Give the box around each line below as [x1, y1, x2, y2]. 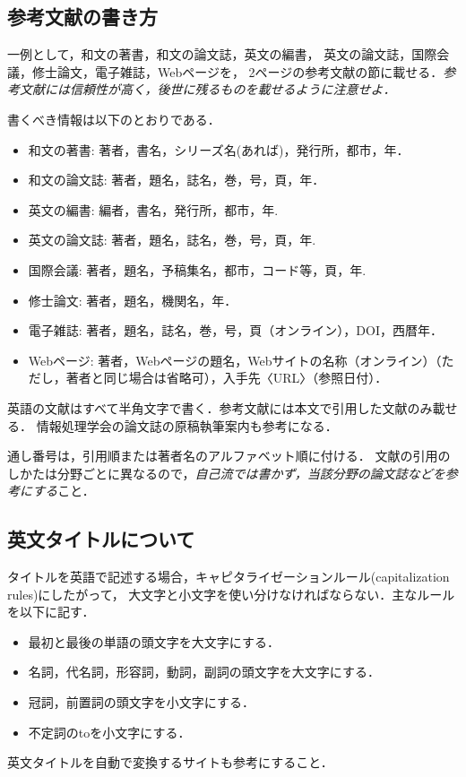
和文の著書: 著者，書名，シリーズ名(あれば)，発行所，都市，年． [28, 140, 410, 159]
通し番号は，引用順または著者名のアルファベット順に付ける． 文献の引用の [7, 446, 451, 465]
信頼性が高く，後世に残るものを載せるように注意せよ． [69, 80, 396, 99]
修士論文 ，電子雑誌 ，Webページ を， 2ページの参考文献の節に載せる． [31, 62, 444, 81]
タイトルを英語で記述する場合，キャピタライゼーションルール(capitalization [7, 567, 450, 586]
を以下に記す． [7, 602, 95, 621]
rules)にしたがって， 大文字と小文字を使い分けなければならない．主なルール [7, 584, 455, 603]
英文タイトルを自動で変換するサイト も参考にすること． [7, 753, 333, 772]
